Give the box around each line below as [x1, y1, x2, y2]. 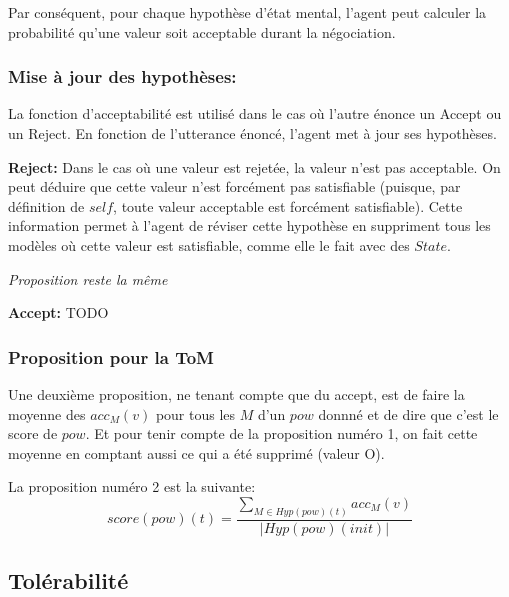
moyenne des [8, 403, 86, 424]
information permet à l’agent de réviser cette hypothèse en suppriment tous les [8, 215, 491, 236]
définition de [8, 195, 85, 216]
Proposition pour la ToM [8, 344, 214, 369]
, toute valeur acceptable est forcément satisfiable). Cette [113, 195, 463, 216]
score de [8, 423, 58, 444]
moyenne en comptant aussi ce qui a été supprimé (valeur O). [8, 442, 385, 463]
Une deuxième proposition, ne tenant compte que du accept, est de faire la [8, 383, 465, 404]
